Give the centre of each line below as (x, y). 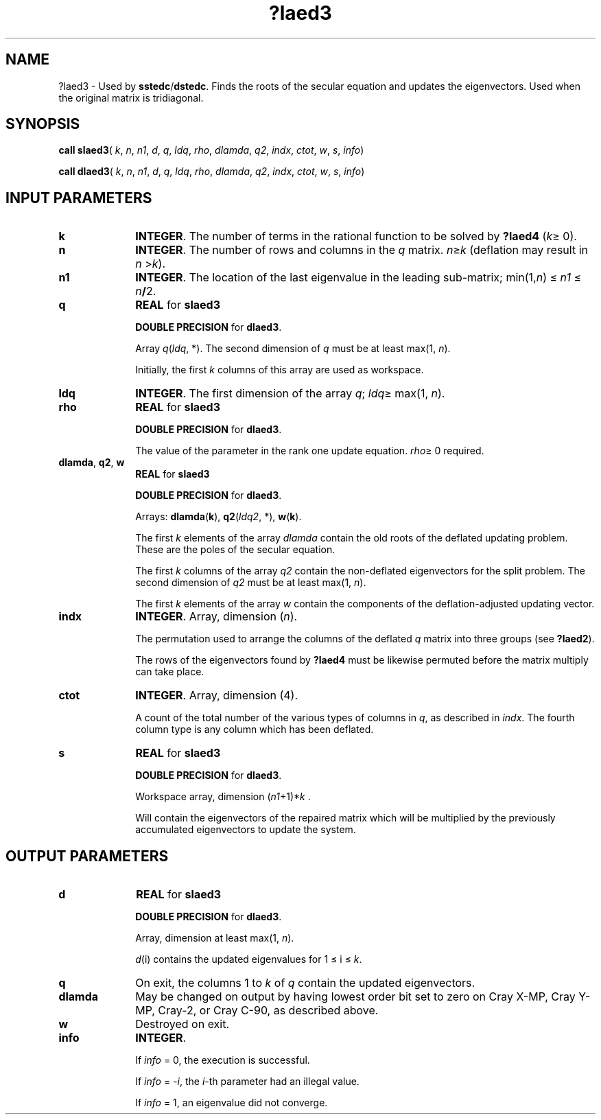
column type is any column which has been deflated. (255, 730)
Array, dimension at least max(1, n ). (215, 938)
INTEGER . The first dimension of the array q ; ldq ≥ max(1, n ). (290, 394)
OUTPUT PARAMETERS (87, 856)
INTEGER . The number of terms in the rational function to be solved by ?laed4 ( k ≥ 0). (356, 236)
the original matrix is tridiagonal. (131, 97)
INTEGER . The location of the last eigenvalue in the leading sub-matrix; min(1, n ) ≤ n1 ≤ (358, 278)
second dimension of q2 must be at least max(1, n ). (251, 583)
